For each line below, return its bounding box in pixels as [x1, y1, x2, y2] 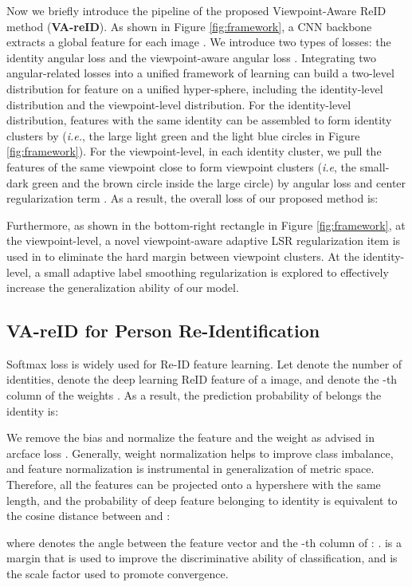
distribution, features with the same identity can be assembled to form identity [6, 112, 392, 128]
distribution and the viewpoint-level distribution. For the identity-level [6, 96, 351, 112]
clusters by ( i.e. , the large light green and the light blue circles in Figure [6, 127, 360, 144]
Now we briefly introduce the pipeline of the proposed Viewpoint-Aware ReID [6, 2, 386, 18]
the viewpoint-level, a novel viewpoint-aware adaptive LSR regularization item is [6, 232, 401, 249]
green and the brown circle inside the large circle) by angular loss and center [32, 174, 406, 191]
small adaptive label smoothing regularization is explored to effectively [44, 263, 389, 280]
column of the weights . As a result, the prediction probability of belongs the [6, 387, 382, 404]
